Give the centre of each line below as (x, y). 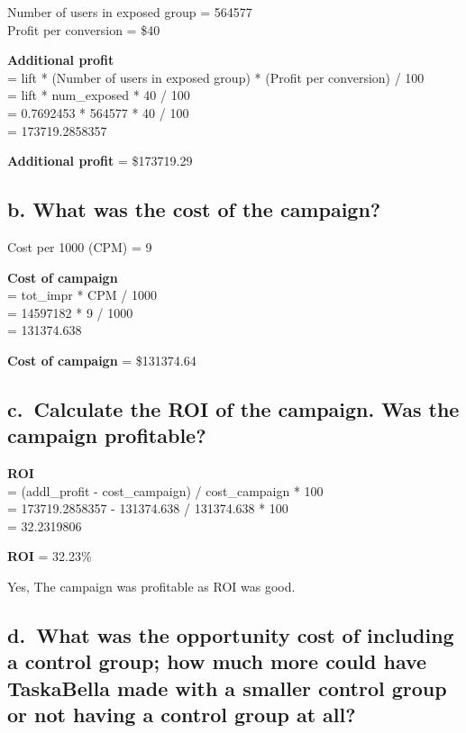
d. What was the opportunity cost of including (231, 635)
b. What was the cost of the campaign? (194, 209)
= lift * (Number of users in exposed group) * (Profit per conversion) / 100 (216, 77)
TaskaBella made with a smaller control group (227, 688)
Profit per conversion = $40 (84, 29)
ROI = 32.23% (50, 556)
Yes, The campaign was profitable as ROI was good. (151, 587)
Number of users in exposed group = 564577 (130, 12)
